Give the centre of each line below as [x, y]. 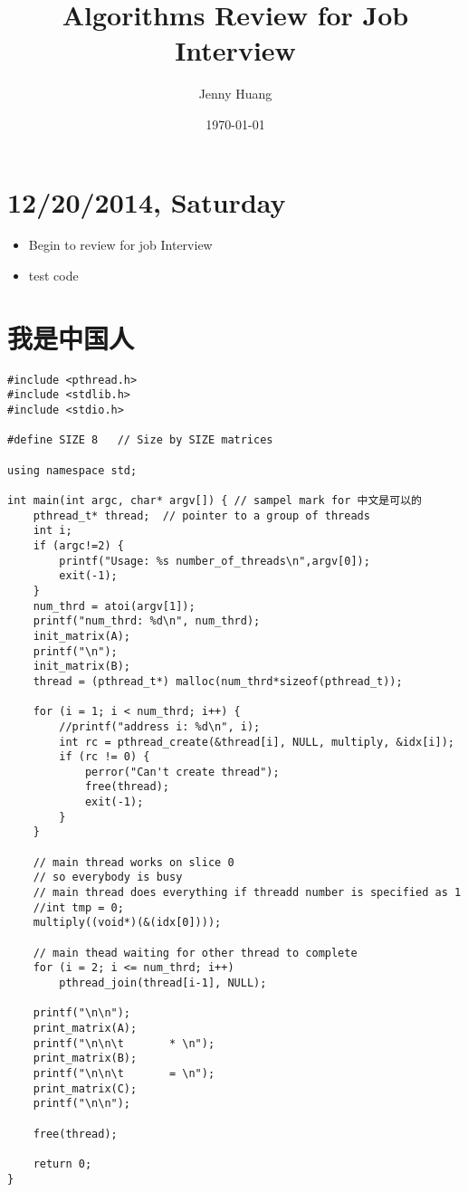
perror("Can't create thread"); [182, 772]
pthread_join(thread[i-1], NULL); [163, 983]
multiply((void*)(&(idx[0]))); [127, 923]
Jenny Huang [235, 94]
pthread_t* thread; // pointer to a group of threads [201, 515]
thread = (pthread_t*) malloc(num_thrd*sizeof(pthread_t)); [218, 681]
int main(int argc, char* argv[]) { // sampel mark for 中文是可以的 [215, 501]
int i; [53, 531]
